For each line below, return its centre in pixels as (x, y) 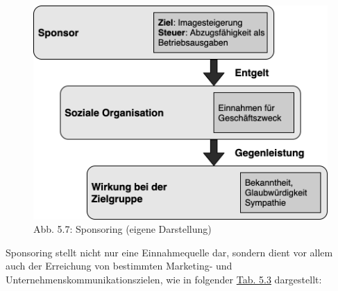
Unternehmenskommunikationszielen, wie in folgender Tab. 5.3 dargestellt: (164, 279)
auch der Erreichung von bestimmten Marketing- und (119, 266)
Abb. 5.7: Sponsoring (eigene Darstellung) (122, 229)
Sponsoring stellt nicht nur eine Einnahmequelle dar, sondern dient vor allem (169, 252)
